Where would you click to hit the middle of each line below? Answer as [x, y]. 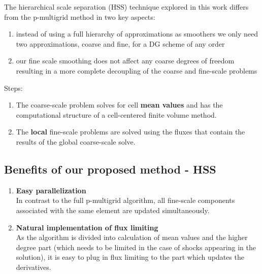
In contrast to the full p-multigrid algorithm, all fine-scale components [125, 200]
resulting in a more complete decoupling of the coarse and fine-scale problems [137, 70]
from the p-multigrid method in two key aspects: [80, 16]
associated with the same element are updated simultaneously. [113, 210]
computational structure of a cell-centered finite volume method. [116, 114]
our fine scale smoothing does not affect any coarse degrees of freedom [125, 61]
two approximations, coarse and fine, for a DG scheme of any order [120, 43]
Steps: [13, 88]
